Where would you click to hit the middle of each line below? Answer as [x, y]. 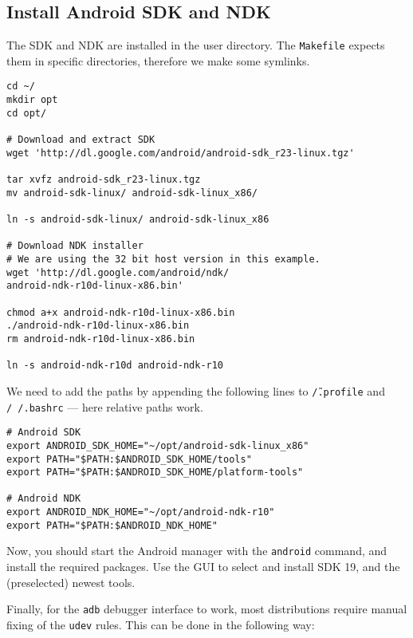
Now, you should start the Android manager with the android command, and [197, 551]
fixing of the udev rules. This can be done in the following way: [161, 624]
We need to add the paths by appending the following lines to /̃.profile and [196, 390]
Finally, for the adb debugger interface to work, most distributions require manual [207, 609]
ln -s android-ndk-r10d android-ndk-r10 [115, 366]
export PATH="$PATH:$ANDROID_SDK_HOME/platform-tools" [155, 473]
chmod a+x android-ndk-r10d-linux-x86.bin [121, 312]
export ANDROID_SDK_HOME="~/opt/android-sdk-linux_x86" [158, 445]
